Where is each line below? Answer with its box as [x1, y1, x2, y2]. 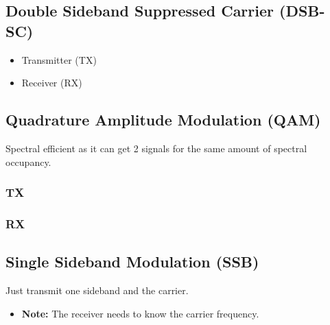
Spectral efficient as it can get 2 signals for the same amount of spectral [5, 141, 307, 155]
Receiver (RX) [21, 75, 82, 90]
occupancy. [5, 154, 51, 169]
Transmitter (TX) [21, 52, 97, 67]
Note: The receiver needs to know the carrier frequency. [21, 306, 259, 320]
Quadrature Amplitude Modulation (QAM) [5, 109, 321, 130]
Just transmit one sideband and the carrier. [5, 283, 189, 298]
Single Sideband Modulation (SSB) [5, 251, 259, 272]
